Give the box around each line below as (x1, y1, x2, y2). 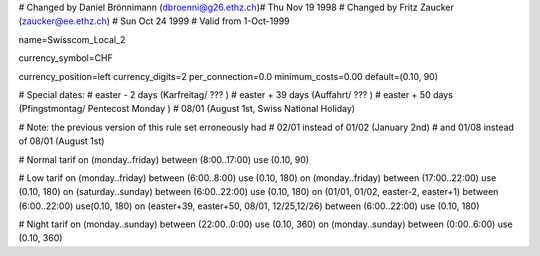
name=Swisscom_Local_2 (18, 33, 126, 45)
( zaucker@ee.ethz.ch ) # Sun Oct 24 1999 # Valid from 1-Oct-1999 (18, 15, 290, 27)
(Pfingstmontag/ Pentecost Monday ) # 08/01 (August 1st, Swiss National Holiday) (18, 103, 355, 115)
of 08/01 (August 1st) (18, 135, 105, 147)
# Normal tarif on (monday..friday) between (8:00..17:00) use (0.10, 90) (18, 153, 310, 165)
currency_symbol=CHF (18, 52, 114, 64)
